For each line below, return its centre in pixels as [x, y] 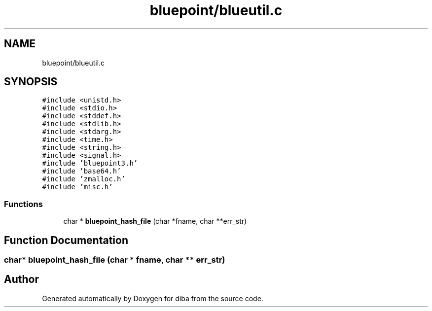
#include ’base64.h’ [82, 171]
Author [21, 279]
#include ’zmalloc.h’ [84, 179]
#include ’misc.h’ [77, 187]
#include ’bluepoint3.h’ [90, 163]
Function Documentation [66, 240]
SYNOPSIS [31, 82]
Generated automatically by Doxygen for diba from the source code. [153, 298]
